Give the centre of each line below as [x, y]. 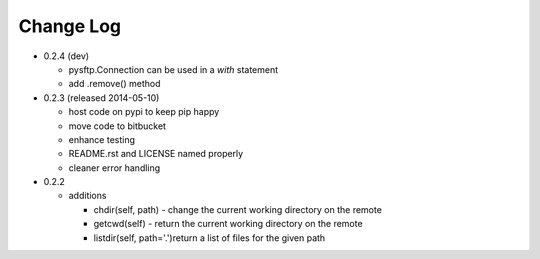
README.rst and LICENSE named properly [156, 154]
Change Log [70, 26]
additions [87, 196]
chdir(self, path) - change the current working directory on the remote [237, 209]
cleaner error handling [114, 167]
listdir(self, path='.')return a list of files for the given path [209, 237]
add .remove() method [114, 84]
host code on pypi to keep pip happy [144, 112]
